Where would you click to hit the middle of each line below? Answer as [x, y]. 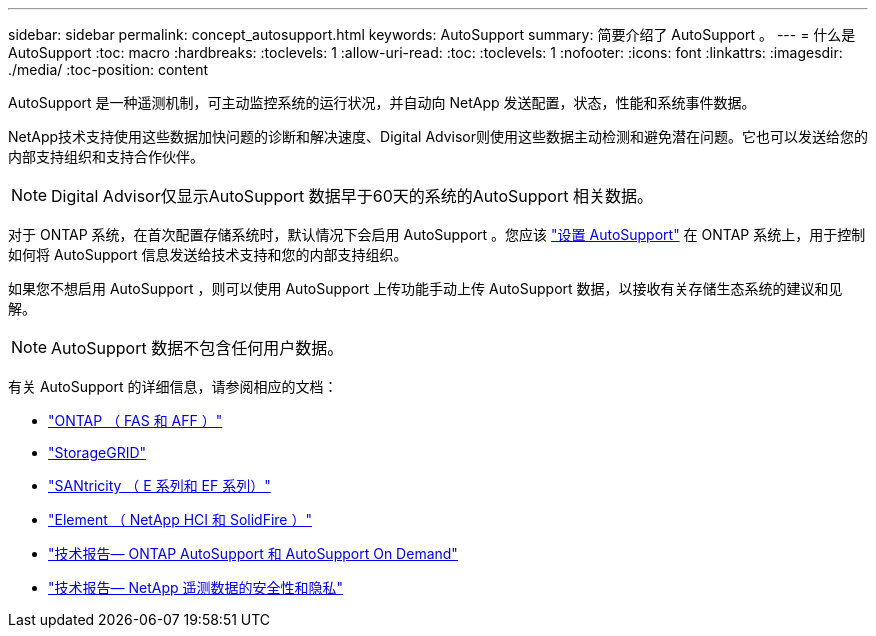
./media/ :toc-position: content [108, 69]
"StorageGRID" [97, 452]
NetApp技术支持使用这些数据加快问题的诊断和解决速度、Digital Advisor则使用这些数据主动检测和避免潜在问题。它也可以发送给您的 [438, 136]
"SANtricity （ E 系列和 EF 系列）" [159, 485]
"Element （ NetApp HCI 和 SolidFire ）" [180, 519]
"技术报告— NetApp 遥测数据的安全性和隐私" [196, 587]
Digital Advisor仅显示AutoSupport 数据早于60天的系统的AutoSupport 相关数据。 [352, 196]
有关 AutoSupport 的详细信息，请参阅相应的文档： [173, 386]
